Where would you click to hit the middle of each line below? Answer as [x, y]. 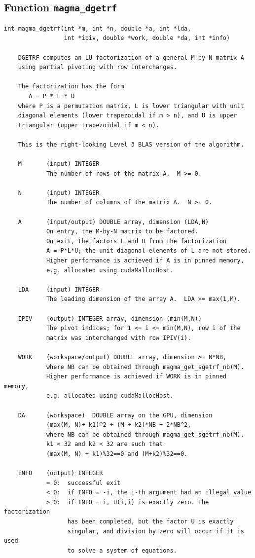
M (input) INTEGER [59, 164]
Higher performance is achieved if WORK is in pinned [136, 377]
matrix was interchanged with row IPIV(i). [119, 338]
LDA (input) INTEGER [59, 289]
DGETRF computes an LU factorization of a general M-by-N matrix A [131, 57]
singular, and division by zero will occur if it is [156, 531]
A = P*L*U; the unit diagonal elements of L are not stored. [149, 251]
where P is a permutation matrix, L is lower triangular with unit [131, 106]
